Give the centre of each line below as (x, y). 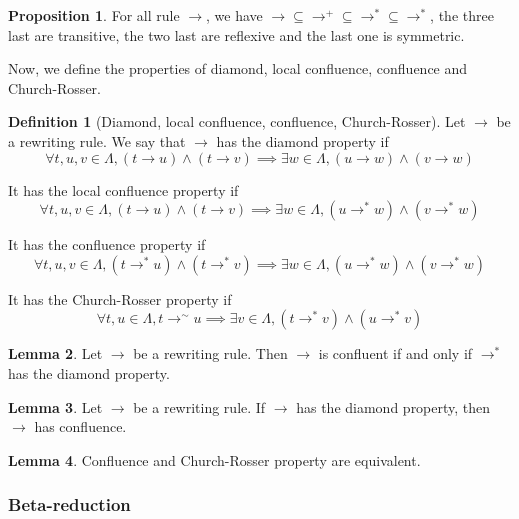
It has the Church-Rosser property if (120, 298)
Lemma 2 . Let (55, 353)
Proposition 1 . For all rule (94, 15)
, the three (462, 15)
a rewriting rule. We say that (97, 140)
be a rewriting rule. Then (210, 353)
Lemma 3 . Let (55, 406)
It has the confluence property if (107, 244)
